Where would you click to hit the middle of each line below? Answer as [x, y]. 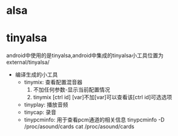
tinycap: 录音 [40, 113]
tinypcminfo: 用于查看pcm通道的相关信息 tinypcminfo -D [94, 120]
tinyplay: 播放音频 [46, 105]
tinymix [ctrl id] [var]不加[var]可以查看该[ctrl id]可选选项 [103, 97]
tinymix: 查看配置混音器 [53, 82]
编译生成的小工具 [36, 75]
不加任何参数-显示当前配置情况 [71, 90]
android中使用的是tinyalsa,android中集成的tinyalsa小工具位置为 [85, 55]
